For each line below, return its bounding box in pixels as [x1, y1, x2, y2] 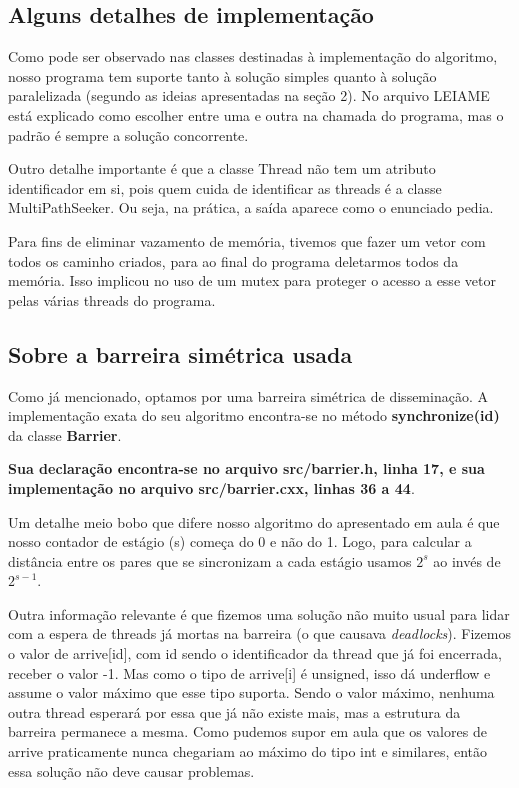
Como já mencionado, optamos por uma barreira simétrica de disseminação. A [8, 385, 488, 406]
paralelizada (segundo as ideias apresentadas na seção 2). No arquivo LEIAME [8, 85, 490, 106]
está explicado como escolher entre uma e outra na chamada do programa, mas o [8, 104, 504, 125]
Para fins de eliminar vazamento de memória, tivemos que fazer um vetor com [8, 230, 486, 251]
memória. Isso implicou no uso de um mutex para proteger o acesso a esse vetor [8, 270, 496, 291]
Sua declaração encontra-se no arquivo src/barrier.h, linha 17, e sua [8, 458, 485, 479]
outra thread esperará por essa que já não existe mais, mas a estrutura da [8, 701, 461, 722]
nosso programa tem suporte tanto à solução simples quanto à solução [8, 65, 437, 86]
